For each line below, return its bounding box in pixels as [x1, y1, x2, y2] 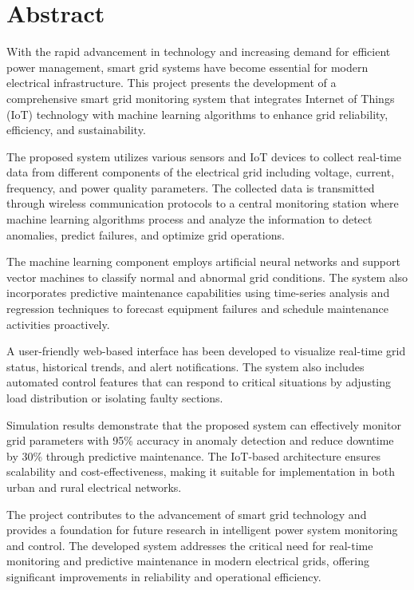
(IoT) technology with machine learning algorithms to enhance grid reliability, [6, 105, 388, 122]
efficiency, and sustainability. [6, 121, 146, 138]
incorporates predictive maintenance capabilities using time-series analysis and [6, 284, 390, 301]
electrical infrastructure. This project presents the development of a [6, 74, 337, 91]
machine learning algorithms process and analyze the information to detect [6, 211, 373, 228]
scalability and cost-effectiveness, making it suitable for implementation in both [6, 463, 395, 480]
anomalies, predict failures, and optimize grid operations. [6, 226, 285, 243]
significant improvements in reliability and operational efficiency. [6, 568, 321, 584]
